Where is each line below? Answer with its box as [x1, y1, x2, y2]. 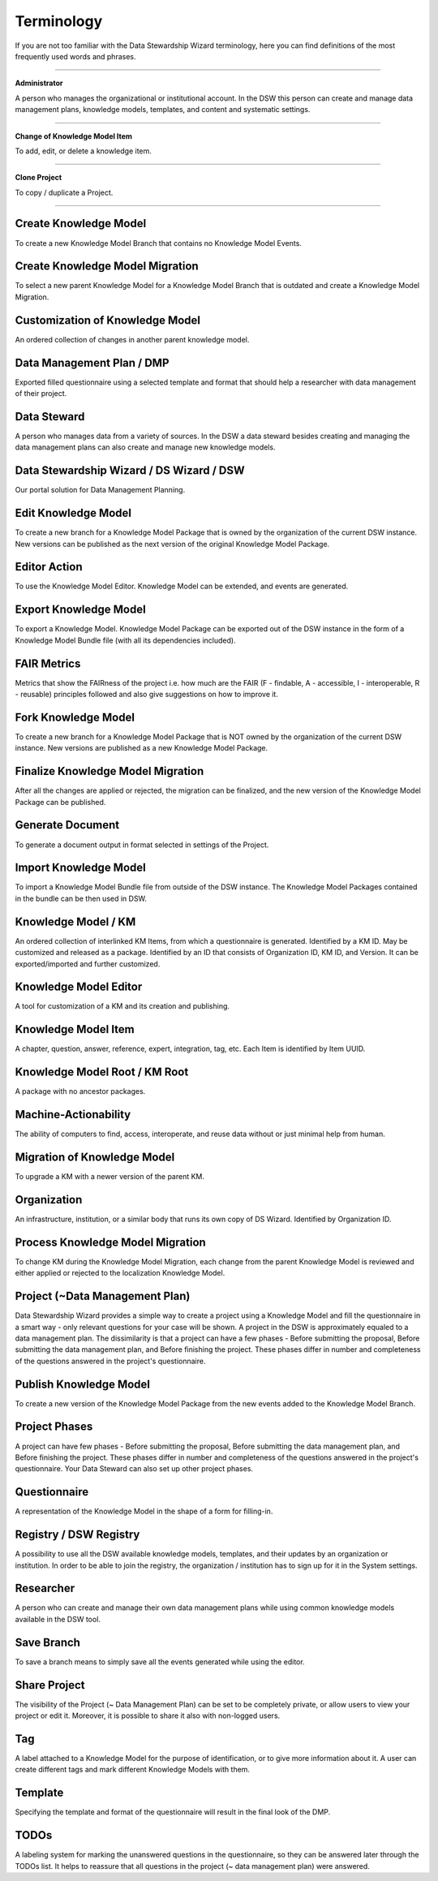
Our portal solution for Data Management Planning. [15, 485, 186, 495]
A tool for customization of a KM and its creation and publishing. [15, 1001, 230, 1011]
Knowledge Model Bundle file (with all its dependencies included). [15, 635, 236, 645]
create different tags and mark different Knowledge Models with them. [15, 1765, 251, 1775]
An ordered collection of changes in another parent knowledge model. [15, 334, 250, 344]
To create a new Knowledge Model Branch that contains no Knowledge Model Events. [15, 238, 302, 247]
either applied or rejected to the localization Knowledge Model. [15, 1268, 225, 1278]
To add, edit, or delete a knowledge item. [15, 146, 152, 156]
